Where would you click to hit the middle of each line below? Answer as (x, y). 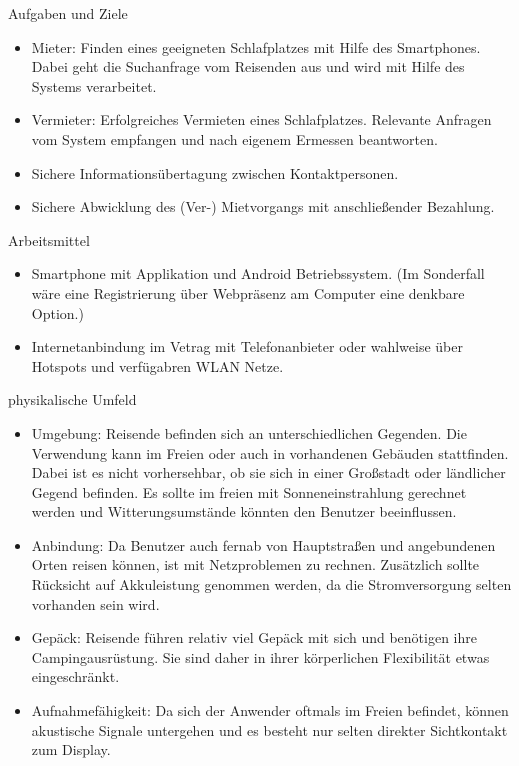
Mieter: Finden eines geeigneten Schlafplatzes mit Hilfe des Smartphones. (256, 46)
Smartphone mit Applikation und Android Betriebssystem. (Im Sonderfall (258, 273)
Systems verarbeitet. (94, 85)
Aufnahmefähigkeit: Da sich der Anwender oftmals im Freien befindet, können (270, 710)
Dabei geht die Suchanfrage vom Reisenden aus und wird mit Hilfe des (248, 66)
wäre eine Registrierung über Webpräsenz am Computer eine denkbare (248, 292)
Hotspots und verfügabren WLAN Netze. (157, 365)
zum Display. (71, 749)
